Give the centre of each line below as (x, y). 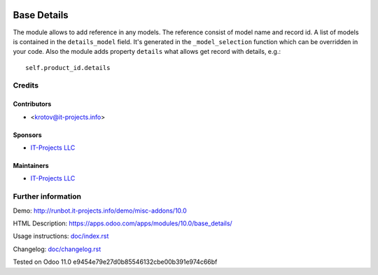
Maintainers (31, 166)
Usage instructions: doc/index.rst (61, 236)
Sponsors (27, 135)
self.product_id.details (68, 68)
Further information (47, 197)
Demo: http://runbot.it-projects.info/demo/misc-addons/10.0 (100, 211)
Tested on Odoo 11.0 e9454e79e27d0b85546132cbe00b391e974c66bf (115, 262)
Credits (26, 85)
